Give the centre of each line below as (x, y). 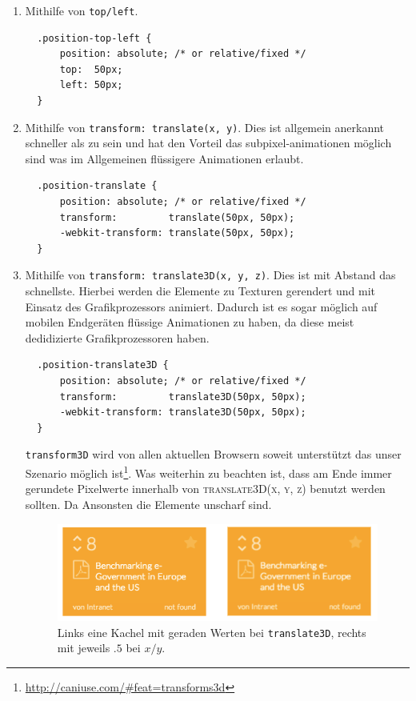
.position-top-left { (94, 38)
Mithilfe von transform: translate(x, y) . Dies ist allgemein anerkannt (205, 127)
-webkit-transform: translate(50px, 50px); (177, 233)
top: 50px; (91, 69)
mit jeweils (84, 648)
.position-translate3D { (103, 365)
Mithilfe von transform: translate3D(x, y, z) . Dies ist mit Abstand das (210, 275)
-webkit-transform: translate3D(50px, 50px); (183, 413)
